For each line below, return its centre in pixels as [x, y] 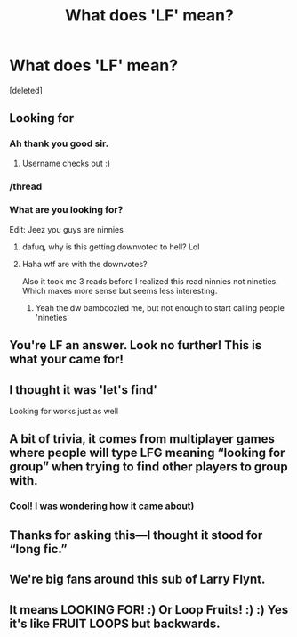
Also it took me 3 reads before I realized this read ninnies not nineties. [150, 281]
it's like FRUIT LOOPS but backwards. [115, 623]
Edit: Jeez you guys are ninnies [67, 229]
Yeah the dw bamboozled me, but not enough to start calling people [160, 307]
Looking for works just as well [64, 412]
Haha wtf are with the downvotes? [84, 264]
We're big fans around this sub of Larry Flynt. [137, 580]
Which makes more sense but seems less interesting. [120, 290]
